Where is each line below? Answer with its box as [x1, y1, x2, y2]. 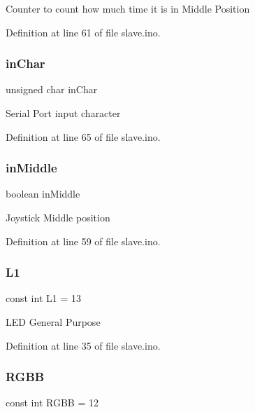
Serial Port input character [6, 106, 121, 120]
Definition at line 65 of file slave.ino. [6, 129, 161, 144]
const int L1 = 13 [6, 291, 81, 305]
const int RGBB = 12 [6, 395, 99, 410]
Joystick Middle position [6, 210, 110, 224]
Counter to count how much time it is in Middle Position [6, 1, 250, 15]
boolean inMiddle [6, 186, 80, 201]
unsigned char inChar [6, 82, 98, 97]
